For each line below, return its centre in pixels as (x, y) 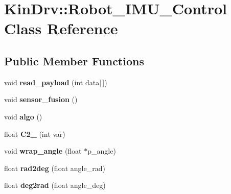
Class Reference (61, 28)
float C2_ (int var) (35, 134)
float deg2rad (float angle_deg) (55, 185)
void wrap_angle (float (43, 151)
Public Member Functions (74, 60)
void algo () (23, 116)
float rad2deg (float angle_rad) (55, 168)
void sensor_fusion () (41, 99)
